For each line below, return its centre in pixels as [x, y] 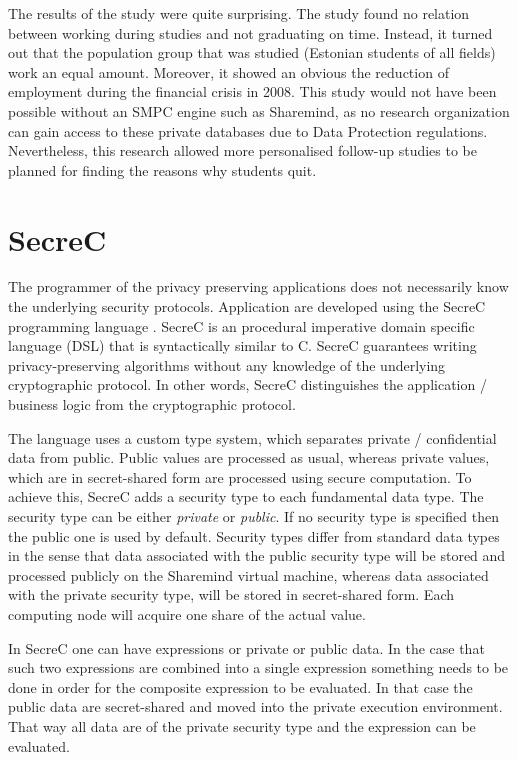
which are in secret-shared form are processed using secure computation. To [240, 476]
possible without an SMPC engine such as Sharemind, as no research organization [259, 110]
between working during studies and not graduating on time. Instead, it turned [250, 32]
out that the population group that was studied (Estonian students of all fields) [252, 52]
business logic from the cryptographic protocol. [152, 404]
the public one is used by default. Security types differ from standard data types [254, 535]
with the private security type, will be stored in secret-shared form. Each [231, 594]
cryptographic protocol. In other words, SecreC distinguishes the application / [247, 384]
